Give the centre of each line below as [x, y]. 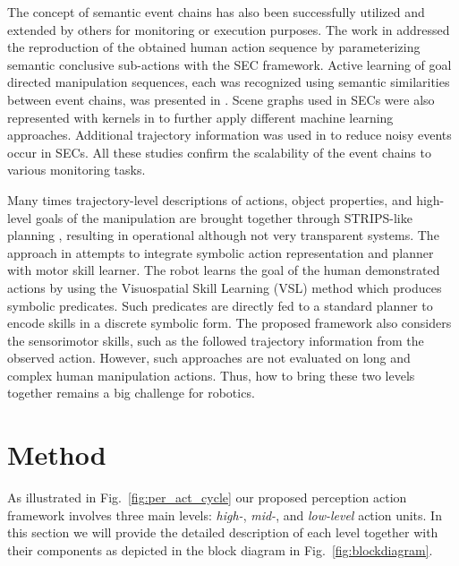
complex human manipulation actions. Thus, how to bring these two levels [211, 375]
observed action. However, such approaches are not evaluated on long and [209, 358]
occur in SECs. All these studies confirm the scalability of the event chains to [219, 152]
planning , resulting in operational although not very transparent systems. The [223, 235]
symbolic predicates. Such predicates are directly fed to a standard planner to [220, 305]
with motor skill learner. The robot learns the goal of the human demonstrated [224, 270]
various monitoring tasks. [76, 170]
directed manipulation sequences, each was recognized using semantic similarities [229, 82]
